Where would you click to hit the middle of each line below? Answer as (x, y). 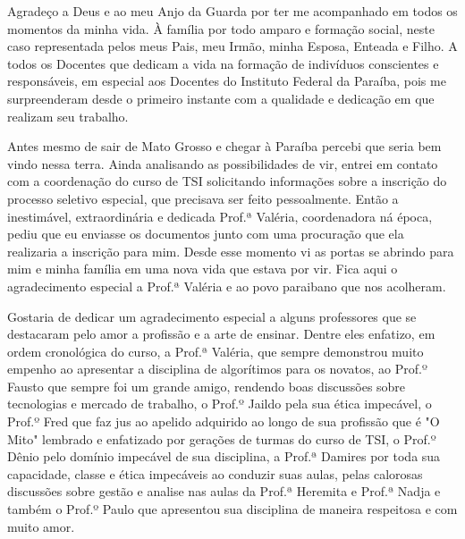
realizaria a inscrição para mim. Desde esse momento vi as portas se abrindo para (231, 251)
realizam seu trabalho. (68, 116)
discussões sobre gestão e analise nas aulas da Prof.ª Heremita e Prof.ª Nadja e (224, 491)
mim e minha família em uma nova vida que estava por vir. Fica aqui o (203, 269)
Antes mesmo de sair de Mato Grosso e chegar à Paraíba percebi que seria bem (224, 146)
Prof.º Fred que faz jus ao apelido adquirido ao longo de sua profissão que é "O (224, 421)
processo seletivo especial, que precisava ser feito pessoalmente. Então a (203, 198)
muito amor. (41, 526)
